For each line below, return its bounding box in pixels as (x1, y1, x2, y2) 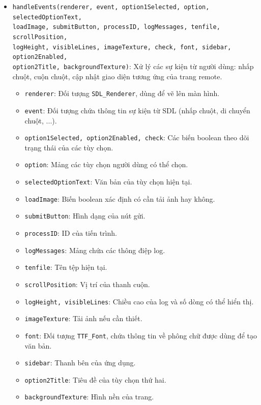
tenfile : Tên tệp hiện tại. (24, 262, 107, 272)
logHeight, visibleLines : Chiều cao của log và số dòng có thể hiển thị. (24, 296, 254, 306)
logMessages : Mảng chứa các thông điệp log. (24, 244, 165, 255)
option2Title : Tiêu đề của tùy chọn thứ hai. (24, 374, 166, 385)
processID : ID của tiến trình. (24, 227, 117, 238)
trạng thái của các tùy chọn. (24, 142, 113, 152)
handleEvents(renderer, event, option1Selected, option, (12, 4, 210, 11)
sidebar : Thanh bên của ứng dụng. (24, 357, 136, 368)
